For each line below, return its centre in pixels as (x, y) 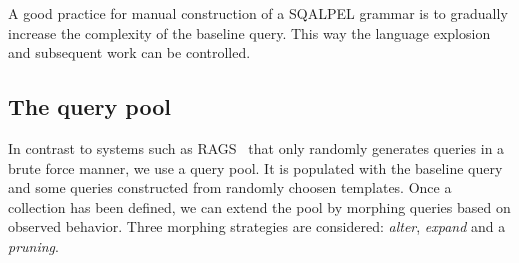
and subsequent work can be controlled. (129, 52)
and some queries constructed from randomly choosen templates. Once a (230, 187)
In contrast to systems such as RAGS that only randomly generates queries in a (256, 147)
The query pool (89, 106)
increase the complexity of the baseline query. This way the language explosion (249, 32)
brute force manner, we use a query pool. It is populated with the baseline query (255, 167)
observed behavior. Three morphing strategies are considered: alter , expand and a (257, 226)
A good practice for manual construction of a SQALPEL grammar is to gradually (258, 13)
